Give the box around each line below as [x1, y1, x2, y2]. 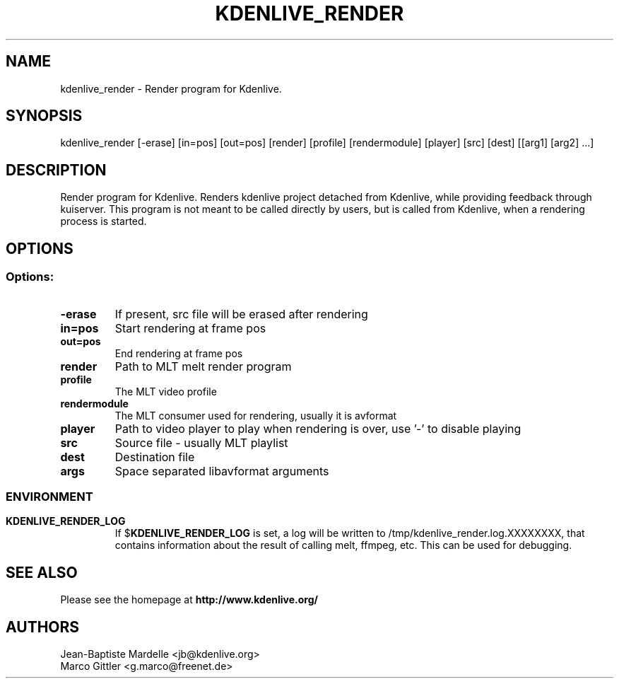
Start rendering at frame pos [114, 320, 266, 335]
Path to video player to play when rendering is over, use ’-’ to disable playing [114, 421, 521, 436]
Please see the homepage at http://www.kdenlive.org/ [60, 593, 318, 606]
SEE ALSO [6, 563, 78, 581]
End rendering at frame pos [114, 347, 243, 359]
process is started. [60, 215, 147, 228]
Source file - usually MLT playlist [114, 435, 288, 450]
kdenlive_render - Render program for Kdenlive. [60, 82, 282, 95]
